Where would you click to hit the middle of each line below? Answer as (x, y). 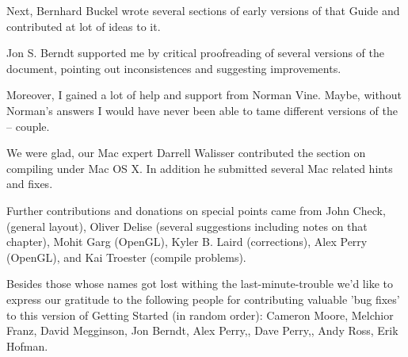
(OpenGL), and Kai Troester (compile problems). (126, 257)
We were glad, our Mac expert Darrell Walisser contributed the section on (186, 153)
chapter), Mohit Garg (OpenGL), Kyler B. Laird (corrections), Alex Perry (187, 242)
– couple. (28, 126)
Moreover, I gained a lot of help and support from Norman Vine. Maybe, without (204, 95)
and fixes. (30, 184)
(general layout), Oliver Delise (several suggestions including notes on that (187, 226)
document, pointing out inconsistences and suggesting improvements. (174, 68)
